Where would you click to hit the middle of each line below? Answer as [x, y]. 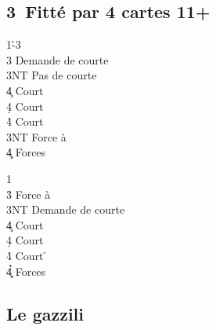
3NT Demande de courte [66, 209]
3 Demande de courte [58, 59]
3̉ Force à [29, 194]
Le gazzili [45, 313]
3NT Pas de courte [52, 75]
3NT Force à [36, 136]
